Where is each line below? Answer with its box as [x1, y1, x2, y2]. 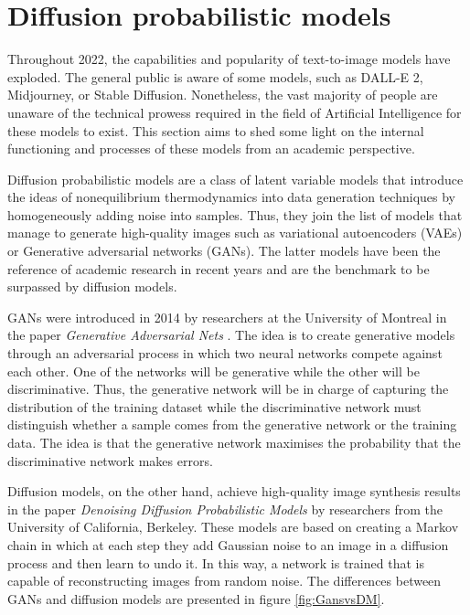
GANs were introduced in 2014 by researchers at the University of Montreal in [7, 307, 447, 326]
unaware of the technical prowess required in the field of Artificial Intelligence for [7, 102, 462, 122]
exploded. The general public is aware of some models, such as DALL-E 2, [7, 67, 423, 86]
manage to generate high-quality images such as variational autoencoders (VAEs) [7, 223, 463, 242]
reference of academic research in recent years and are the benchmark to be [7, 259, 430, 278]
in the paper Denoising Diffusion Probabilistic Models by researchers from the [7, 499, 443, 518]
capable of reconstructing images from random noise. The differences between [7, 571, 442, 590]
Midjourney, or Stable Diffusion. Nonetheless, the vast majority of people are [7, 85, 438, 104]
